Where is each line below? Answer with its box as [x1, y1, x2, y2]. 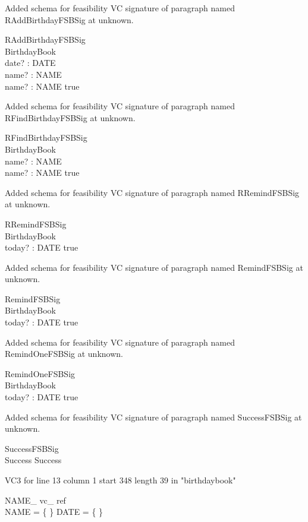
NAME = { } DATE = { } [5, 505, 103, 518]
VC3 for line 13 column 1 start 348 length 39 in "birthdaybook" [5, 474, 236, 486]
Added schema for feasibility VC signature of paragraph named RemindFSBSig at [5, 261, 303, 273]
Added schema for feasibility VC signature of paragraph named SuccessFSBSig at [5, 410, 302, 423]
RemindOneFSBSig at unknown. [5, 347, 123, 360]
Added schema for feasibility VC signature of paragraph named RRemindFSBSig [5, 186, 300, 198]
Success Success [5, 454, 62, 466]
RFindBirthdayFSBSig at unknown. [5, 111, 136, 124]
